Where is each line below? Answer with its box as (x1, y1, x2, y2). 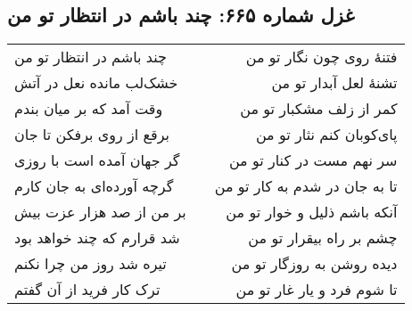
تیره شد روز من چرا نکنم (14, 253, 167, 274)
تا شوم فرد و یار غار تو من (235, 279, 398, 300)
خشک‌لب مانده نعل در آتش (14, 72, 178, 94)
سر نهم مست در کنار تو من (228, 150, 398, 171)
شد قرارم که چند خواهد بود (14, 227, 180, 249)
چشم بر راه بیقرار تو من (248, 227, 398, 249)
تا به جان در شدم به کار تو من (214, 176, 398, 197)
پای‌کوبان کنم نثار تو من (255, 124, 398, 145)
